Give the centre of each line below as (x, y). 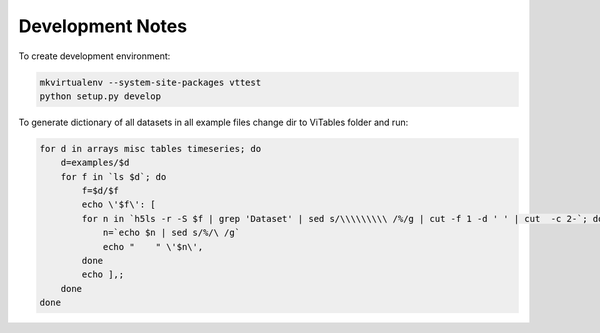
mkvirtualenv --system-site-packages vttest (150, 82)
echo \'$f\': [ (119, 204)
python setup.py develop (100, 96)
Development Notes (103, 26)
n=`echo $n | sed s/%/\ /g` (171, 233)
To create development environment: (94, 56)
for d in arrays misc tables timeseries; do (150, 148)
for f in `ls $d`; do (113, 176)
